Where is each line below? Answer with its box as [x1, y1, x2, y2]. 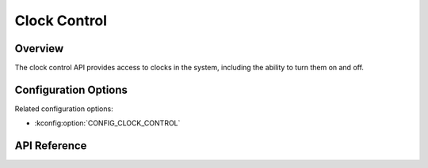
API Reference [14, 139, 87, 153]
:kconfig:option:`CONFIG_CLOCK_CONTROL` [34, 118, 181, 128]
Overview [14, 42, 64, 55]
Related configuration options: [14, 103, 114, 114]
